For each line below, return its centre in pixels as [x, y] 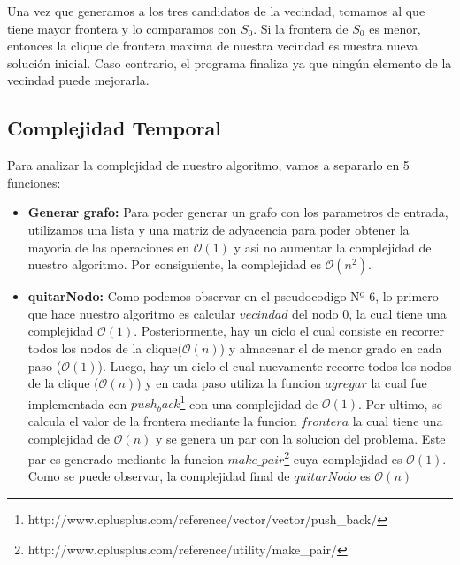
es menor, [395, 28]
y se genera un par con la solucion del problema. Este [300, 438]
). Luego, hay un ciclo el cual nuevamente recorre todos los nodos [275, 365]
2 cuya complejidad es [343, 457]
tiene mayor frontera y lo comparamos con [122, 28]
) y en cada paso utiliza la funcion [229, 383]
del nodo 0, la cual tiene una [369, 313]
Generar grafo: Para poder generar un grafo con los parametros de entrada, [238, 212]
